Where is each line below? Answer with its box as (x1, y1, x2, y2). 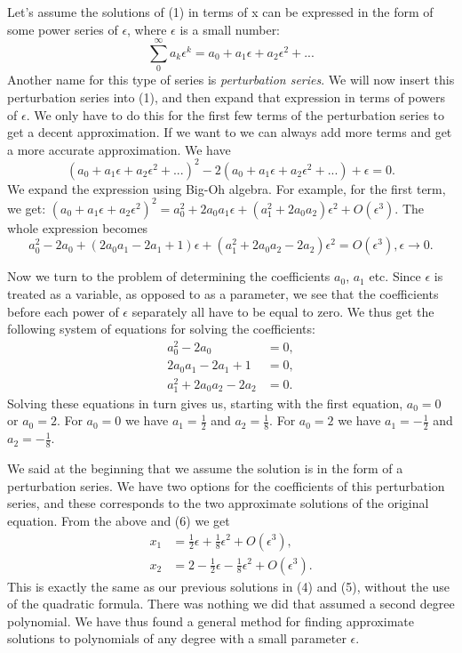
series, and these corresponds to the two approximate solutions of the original (7, 494, 429, 512)
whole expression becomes (7, 218, 148, 237)
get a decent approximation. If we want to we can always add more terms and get (7, 123, 452, 141)
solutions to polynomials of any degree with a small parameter (7, 629, 346, 648)
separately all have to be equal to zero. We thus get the (131, 302, 434, 320)
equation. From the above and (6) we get (7, 511, 230, 529)
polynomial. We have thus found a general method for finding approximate (7, 611, 414, 630)
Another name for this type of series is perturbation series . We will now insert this (7, 70, 455, 89)
